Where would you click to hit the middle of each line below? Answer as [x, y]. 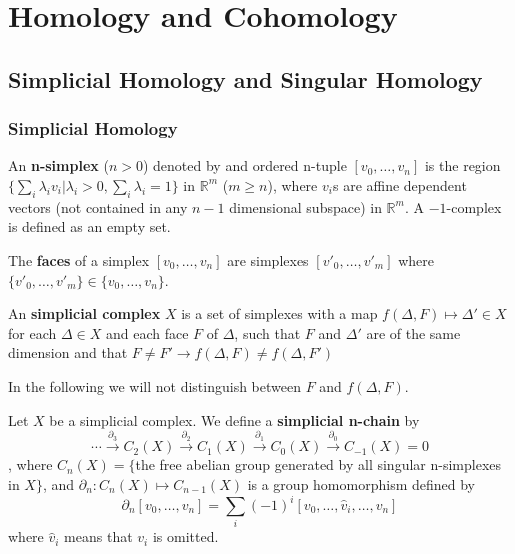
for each [32, 332]
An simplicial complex [84, 313]
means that [98, 536]
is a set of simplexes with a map [279, 313]
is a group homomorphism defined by [361, 483]
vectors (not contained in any [98, 206]
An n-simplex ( [58, 165]
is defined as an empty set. [89, 226]
